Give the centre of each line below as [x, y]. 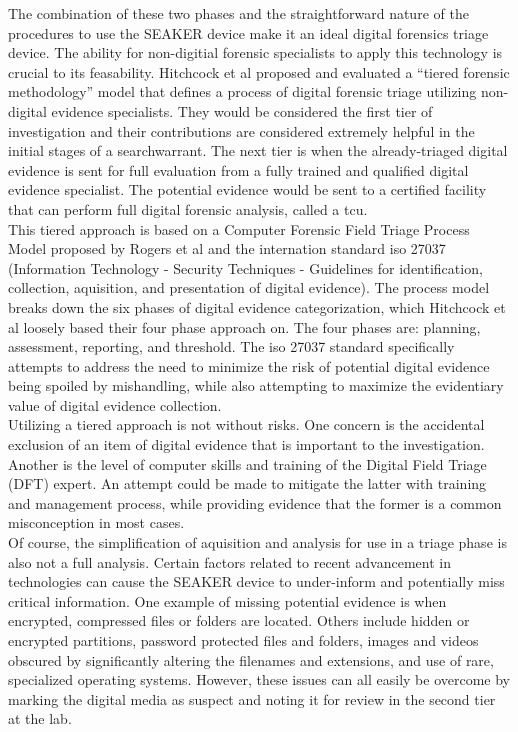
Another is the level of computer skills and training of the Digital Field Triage [247, 463]
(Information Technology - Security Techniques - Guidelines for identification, [245, 267]
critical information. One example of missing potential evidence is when [227, 600]
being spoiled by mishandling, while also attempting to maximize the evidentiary [256, 385]
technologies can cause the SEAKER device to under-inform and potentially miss [256, 581]
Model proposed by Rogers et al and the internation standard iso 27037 [227, 248]
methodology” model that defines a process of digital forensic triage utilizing [242, 91]
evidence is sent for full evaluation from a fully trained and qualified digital [238, 169]
